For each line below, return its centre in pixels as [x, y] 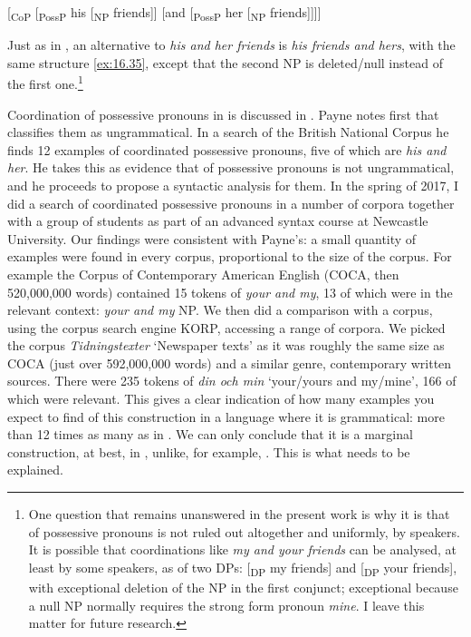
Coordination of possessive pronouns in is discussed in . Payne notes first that [223, 114]
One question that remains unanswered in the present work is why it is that [239, 514]
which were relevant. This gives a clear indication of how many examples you [221, 399]
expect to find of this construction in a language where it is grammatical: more [226, 416]
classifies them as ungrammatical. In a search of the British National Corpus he [228, 132]
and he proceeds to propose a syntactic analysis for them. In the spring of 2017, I [233, 185]
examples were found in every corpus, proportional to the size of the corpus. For [230, 256]
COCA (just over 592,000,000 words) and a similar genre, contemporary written [230, 363]
